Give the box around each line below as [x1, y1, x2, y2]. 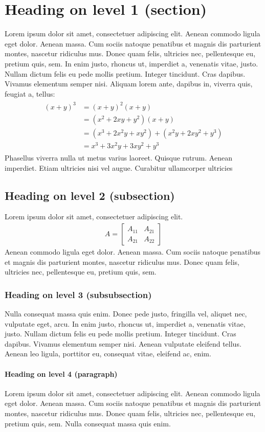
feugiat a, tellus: [5, 88, 55, 99]
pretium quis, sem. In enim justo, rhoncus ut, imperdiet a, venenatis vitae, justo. [5, 58, 258, 69]
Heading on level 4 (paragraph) [5, 368, 118, 379]
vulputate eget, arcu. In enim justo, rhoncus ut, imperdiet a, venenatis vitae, [5, 318, 246, 329]
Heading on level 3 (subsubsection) [5, 288, 152, 301]
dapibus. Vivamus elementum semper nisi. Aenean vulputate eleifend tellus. [5, 338, 241, 349]
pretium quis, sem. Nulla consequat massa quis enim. [5, 418, 171, 428]
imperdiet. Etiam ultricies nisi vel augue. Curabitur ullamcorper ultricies [5, 162, 233, 173]
